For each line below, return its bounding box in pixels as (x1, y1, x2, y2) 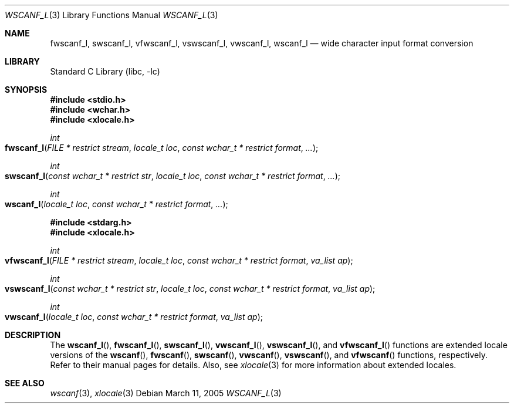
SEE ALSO (5, 378, 45, 388)
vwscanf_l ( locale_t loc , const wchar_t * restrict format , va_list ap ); (5, 312, 263, 322)
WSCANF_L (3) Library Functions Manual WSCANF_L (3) (5, 10, 218, 20)
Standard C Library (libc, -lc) (50, 66, 160, 76)
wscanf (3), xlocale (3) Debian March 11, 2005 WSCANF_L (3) (50, 388, 282, 398)
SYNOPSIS (5, 85, 48, 95)
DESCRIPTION (5, 330, 61, 340)
